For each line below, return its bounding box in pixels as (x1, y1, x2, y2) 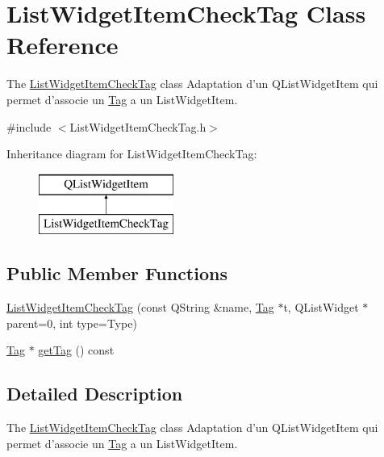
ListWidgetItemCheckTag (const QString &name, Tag (6, 299, 274, 316)
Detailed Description (6, 381, 183, 406)
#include (6, 118, 52, 135)
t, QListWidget (283, 299, 359, 316)
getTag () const (38, 342, 115, 358)
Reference (6, 28, 119, 61)
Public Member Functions (6, 261, 227, 286)
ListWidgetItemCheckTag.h (69, 118, 207, 135)
